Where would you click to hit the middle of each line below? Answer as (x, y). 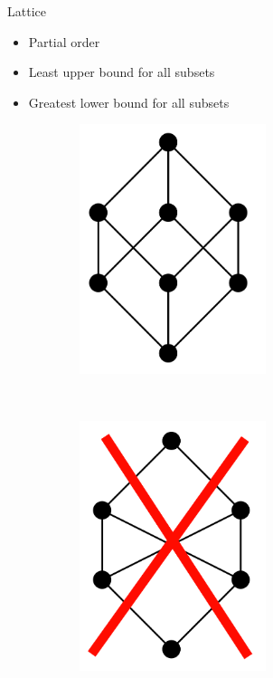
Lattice (27, 11)
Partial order (64, 41)
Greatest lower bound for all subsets (129, 102)
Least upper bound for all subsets (122, 72)
